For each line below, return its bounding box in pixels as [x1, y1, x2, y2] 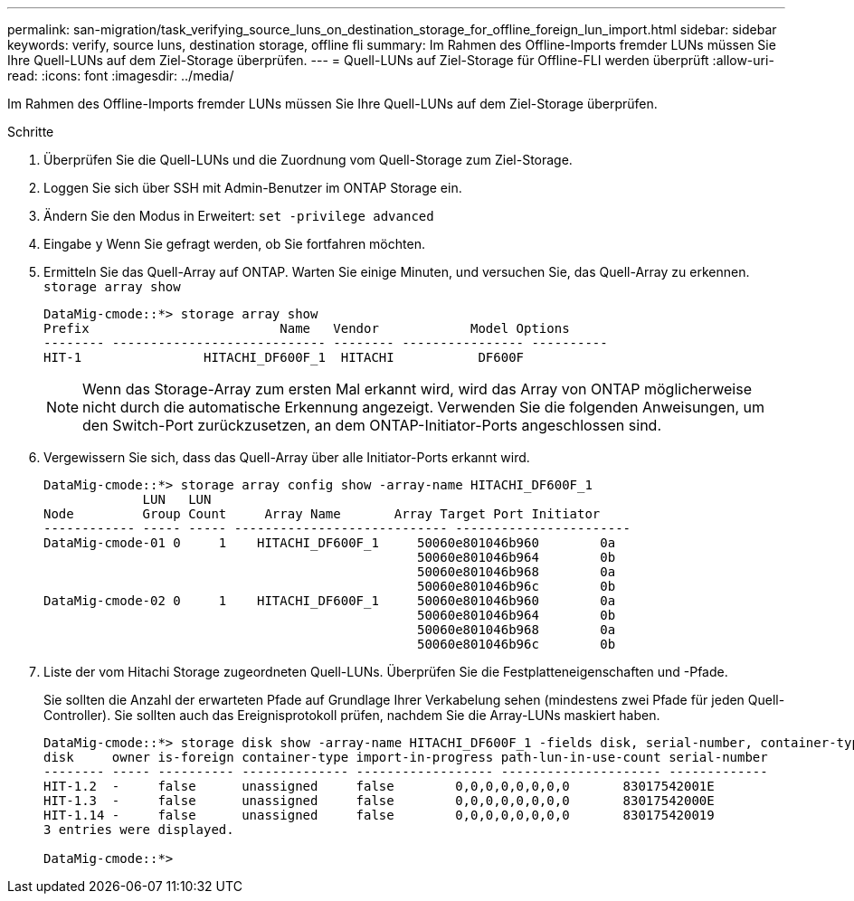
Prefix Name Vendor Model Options [43, 321, 570, 336]
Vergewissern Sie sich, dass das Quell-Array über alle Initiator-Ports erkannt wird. [43, 450, 530, 465]
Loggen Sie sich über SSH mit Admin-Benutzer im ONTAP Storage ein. [43, 180, 462, 195]
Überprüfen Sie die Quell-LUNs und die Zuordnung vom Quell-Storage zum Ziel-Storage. [43, 152, 573, 167]
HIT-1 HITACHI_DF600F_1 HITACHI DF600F [43, 350, 525, 365]
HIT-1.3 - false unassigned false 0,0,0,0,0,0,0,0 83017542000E [43, 793, 715, 808]
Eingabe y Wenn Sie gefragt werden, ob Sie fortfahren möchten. [43, 236, 425, 251]
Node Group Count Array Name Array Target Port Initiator [43, 507, 601, 521]
